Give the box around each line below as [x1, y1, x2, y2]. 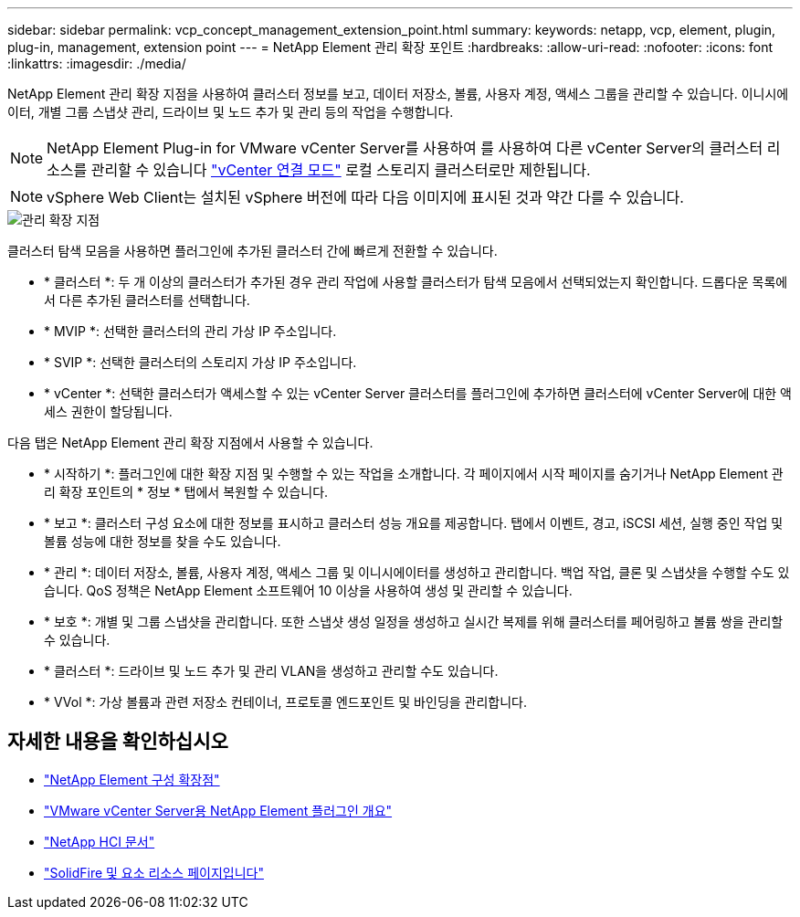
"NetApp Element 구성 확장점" [44, 771, 220, 787]
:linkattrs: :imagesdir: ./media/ [7, 56, 186, 71]
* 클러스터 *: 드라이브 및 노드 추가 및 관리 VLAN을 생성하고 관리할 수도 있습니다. [44, 663, 499, 679]
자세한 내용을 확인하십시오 [7, 730, 228, 754]
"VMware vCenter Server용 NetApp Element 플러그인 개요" [44, 802, 393, 818]
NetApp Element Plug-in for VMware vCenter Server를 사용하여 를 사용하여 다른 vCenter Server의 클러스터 [47, 139, 763, 157]
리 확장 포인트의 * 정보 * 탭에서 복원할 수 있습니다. [44, 484, 329, 500]
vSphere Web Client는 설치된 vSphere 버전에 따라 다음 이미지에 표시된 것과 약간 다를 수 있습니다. [47, 188, 684, 206]
